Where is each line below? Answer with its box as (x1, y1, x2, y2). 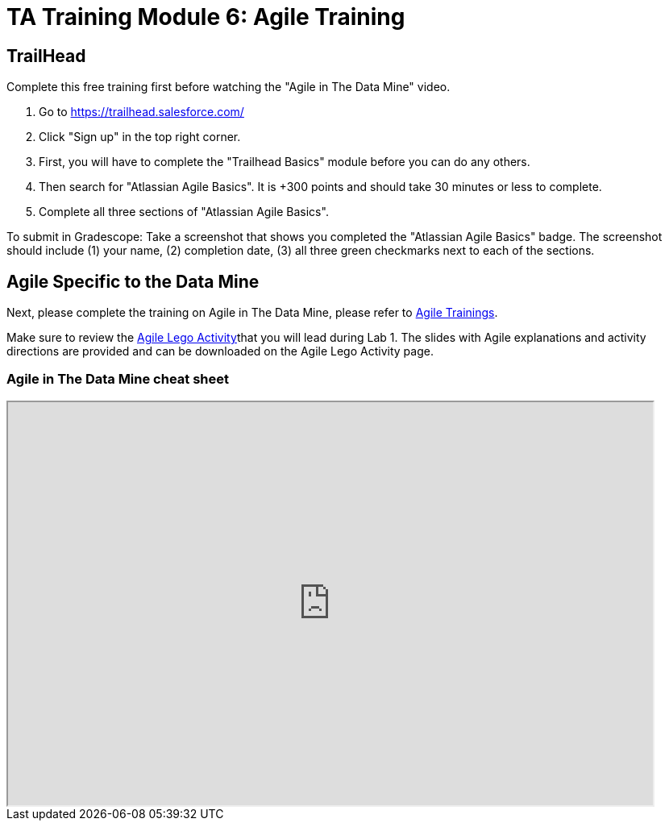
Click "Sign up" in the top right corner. (39, 130, 241, 144)
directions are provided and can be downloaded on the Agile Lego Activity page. (6, 344, 434, 359)
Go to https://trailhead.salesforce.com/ (39, 105, 244, 119)
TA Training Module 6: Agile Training (6, 3, 405, 31)
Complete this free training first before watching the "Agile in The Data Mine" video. (6, 80, 451, 94)
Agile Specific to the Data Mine (6, 271, 260, 292)
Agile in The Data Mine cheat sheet (6, 371, 230, 388)
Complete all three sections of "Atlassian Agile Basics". (39, 205, 329, 219)
